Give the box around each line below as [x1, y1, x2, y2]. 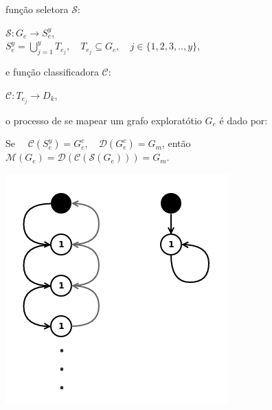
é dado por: [219, 113, 268, 127]
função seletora [5, 2, 69, 16]
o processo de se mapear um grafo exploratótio [5, 113, 202, 127]
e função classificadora [5, 64, 99, 78]
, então [161, 136, 191, 150]
